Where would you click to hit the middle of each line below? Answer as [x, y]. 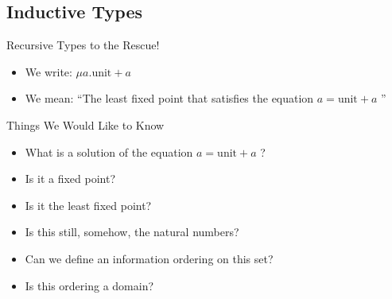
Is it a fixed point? [70, 179]
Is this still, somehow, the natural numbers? [132, 232]
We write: [49, 71]
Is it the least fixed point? [88, 205]
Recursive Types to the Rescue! [83, 45]
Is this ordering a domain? [89, 285]
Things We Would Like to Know [85, 124]
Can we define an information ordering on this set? [149, 258]
